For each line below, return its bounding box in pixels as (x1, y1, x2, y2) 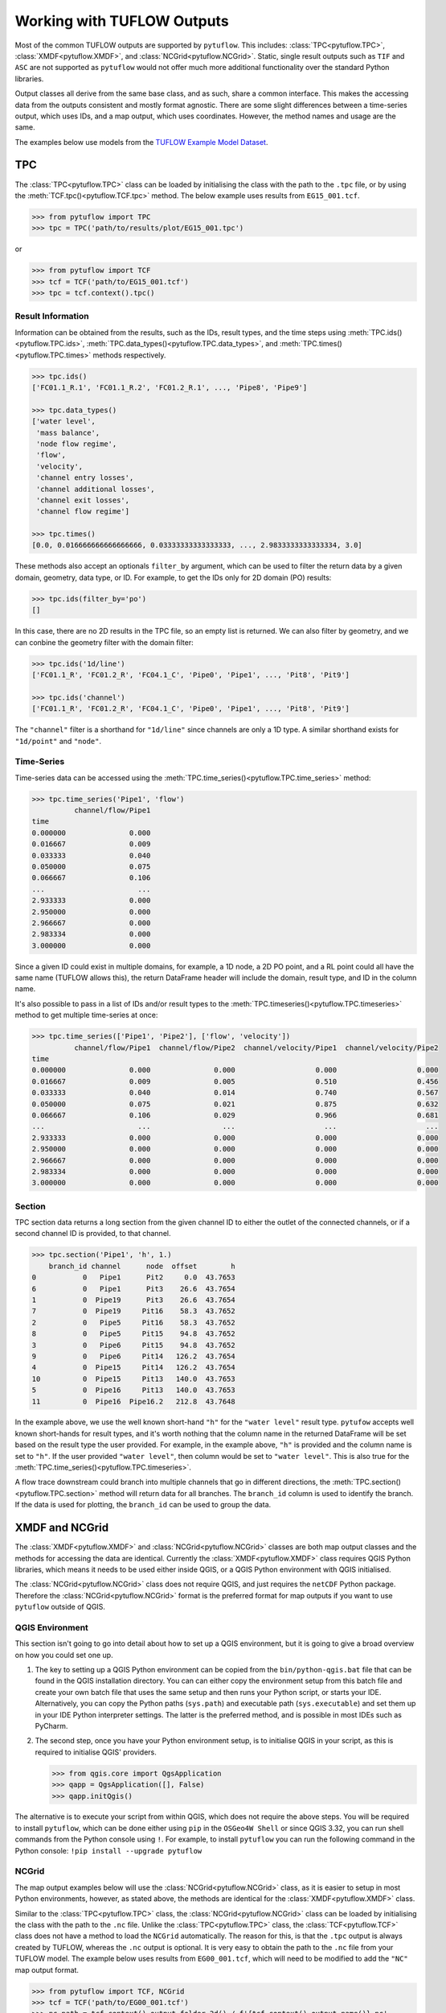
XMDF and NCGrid (14, 1521, 108, 1535)
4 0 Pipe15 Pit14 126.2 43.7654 (31, 1363, 236, 1372)
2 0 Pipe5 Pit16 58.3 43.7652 (31, 1317, 236, 1327)
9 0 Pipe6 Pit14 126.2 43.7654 (31, 1351, 236, 1361)
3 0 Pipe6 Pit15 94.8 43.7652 (31, 1341, 236, 1350)
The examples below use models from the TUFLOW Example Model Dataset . (14, 137, 268, 147)
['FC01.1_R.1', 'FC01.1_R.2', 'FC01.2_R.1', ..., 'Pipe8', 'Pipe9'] (31, 382, 308, 392)
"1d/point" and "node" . (14, 736, 102, 746)
